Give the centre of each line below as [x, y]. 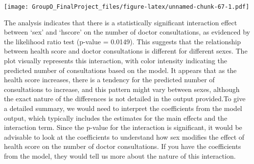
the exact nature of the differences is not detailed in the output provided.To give [125, 99]
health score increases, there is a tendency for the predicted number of [109, 80]
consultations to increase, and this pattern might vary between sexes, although [122, 89]
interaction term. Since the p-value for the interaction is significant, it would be [123, 127]
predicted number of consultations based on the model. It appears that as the [120, 70]
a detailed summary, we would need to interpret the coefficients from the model [123, 108]
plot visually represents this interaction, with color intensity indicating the [115, 61]
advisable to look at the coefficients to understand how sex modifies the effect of [124, 137]
